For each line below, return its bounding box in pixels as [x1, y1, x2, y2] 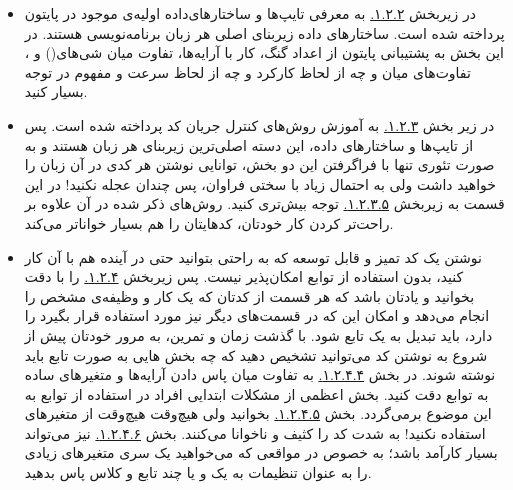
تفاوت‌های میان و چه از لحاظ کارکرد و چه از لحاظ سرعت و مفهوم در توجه [24, 61, 471, 82]
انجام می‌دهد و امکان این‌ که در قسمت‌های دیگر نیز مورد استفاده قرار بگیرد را [24, 305, 490, 326]
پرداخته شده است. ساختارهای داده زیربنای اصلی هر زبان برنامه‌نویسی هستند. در [24, 22, 505, 43]
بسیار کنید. [24, 81, 88, 102]
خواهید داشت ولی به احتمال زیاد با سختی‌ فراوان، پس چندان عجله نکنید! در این [24, 173, 496, 194]
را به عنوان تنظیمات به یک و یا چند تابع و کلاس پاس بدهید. [24, 462, 372, 483]
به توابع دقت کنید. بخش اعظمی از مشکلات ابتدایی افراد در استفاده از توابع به [24, 383, 489, 404]
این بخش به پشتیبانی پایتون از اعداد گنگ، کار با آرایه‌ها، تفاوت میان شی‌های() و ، [24, 42, 504, 63]
